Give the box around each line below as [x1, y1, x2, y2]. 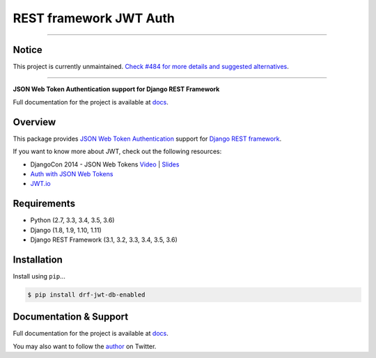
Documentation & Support [13, 311, 129, 323]
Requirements [13, 198, 76, 210]
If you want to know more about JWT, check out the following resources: [13, 147, 222, 156]
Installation [13, 254, 63, 265]
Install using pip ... [13, 272, 65, 280]
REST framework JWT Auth [13, 10, 175, 26]
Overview [13, 116, 56, 128]
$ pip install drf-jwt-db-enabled [27, 290, 146, 299]
